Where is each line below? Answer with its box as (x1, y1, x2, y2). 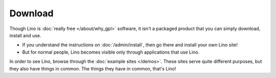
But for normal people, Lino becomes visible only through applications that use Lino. (22, 49, 200, 55)
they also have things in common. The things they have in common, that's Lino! (9, 65, 176, 71)
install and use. (9, 32, 41, 38)
